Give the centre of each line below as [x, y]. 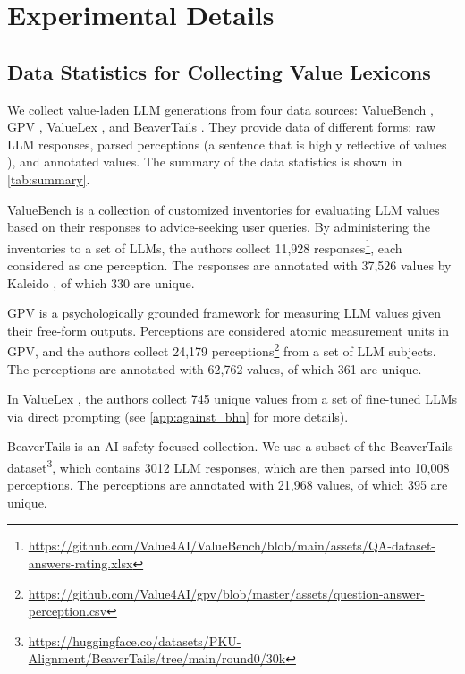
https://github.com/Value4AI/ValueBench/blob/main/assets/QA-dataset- [232, 546]
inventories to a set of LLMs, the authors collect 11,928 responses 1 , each [205, 246]
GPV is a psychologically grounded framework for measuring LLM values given [224, 313]
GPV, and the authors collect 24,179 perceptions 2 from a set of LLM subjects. [222, 350]
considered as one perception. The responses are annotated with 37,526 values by [229, 264]
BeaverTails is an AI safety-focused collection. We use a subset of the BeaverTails [230, 446]
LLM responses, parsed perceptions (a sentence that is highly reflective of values [227, 144]
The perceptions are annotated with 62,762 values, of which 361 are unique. [215, 368]
